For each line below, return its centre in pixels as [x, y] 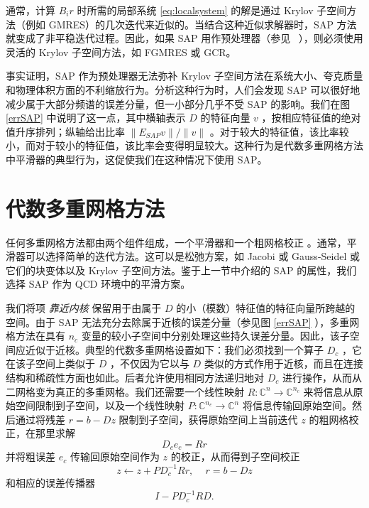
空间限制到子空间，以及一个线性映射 [100, 405]
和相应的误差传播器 [50, 482]
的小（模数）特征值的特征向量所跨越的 [266, 308]
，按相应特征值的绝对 [311, 118]
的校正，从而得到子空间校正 [235, 456]
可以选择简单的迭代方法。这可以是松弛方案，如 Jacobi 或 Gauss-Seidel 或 [192, 256]
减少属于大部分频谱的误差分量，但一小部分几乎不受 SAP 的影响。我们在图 [178, 103]
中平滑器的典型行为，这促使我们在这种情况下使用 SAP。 [137, 159]
